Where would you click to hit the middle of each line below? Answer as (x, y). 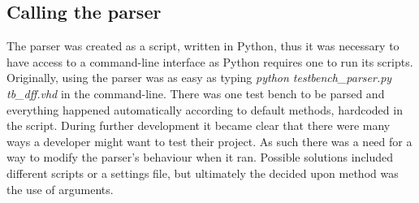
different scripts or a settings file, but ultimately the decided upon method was (203, 173)
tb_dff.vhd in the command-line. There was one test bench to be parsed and (196, 93)
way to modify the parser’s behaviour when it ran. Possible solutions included (200, 157)
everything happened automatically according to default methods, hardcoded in (205, 109)
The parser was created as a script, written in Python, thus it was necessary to (203, 46)
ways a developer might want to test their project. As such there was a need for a (209, 141)
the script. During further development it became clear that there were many (199, 125)
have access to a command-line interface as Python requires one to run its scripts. (210, 61)
